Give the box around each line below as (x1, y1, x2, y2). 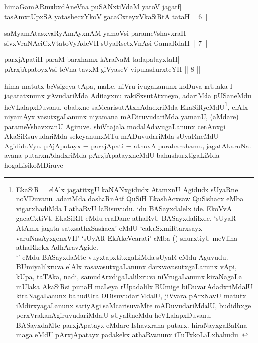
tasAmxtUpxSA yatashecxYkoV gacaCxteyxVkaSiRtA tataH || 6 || (4, 11, 208, 21)
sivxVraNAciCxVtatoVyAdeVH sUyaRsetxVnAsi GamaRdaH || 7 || (4, 37, 208, 48)
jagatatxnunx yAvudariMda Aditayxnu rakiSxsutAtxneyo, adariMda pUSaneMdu (4, 90, 252, 100)
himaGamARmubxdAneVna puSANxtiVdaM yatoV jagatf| (4, 1, 182, 11)
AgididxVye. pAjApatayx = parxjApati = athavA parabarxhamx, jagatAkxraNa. (4, 140, 251, 150)
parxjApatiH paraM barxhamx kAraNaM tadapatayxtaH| (4, 54, 180, 64)
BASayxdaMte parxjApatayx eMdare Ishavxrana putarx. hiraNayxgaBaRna (16, 319, 247, 330)
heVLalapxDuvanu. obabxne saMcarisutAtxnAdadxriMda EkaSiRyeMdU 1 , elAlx (4, 100, 248, 112)
